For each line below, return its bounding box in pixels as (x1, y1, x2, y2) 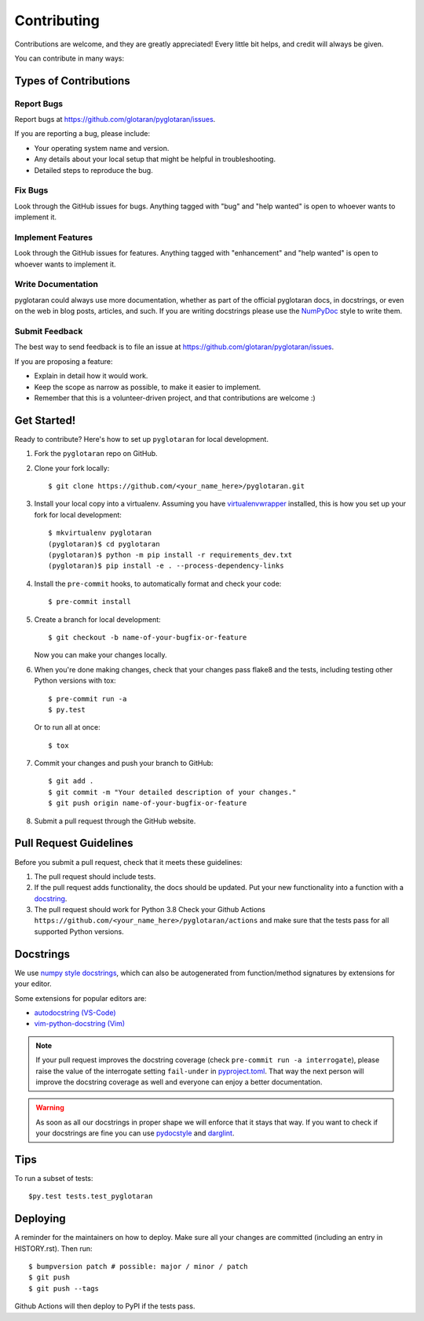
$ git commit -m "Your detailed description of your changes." (48, 787, 297, 797)
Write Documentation (14, 279, 98, 290)
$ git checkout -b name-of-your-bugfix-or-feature (48, 633, 247, 642)
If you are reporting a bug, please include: (14, 129, 151, 138)
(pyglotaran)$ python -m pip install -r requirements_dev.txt (48, 550, 293, 559)
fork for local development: (34, 510, 122, 519)
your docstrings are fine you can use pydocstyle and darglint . (35, 1128, 235, 1138)
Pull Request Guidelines (14, 837, 133, 850)
